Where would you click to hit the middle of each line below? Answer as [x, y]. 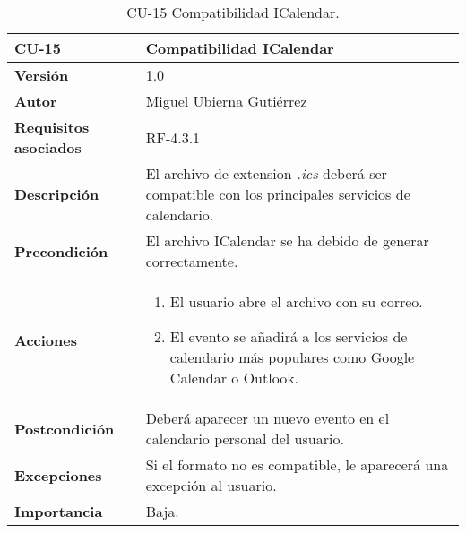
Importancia [59, 511]
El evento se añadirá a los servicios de [289, 336]
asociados [48, 147]
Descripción [57, 194]
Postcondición [65, 428]
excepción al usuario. [211, 485]
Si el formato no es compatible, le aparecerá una [297, 464]
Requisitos [52, 127]
